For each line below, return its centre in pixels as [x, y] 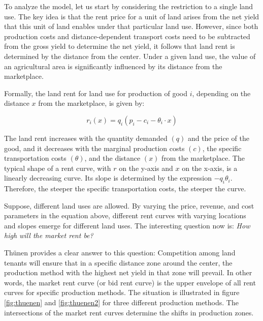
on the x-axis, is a [210, 168]
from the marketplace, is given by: [91, 103]
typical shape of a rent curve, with [58, 168]
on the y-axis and [146, 168]
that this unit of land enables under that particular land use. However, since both [131, 26]
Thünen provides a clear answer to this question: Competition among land [120, 253]
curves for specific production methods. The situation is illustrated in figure [122, 292]
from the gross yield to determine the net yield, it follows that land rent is [120, 46]
